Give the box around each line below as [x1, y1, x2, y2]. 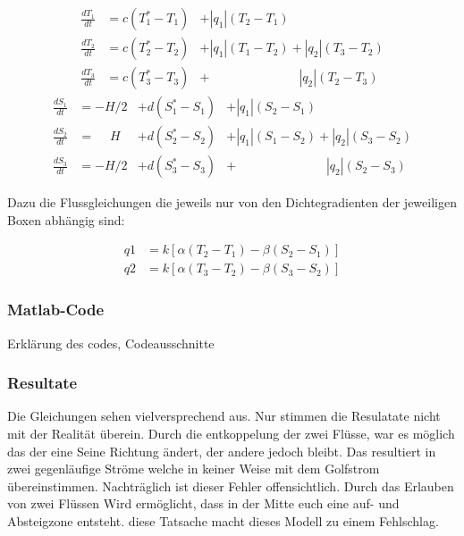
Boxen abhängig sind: [7, 210, 125, 229]
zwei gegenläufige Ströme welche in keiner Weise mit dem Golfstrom [7, 459, 380, 478]
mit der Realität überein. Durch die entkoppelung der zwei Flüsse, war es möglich [7, 424, 455, 443]
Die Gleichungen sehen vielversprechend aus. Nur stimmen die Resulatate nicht [7, 406, 441, 425]
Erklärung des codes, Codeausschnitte [7, 333, 215, 352]
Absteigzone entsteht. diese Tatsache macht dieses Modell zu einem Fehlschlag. [7, 512, 439, 531]
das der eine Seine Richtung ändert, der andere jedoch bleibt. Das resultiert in [7, 441, 436, 460]
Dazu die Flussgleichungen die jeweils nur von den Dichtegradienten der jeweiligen [7, 193, 457, 212]
